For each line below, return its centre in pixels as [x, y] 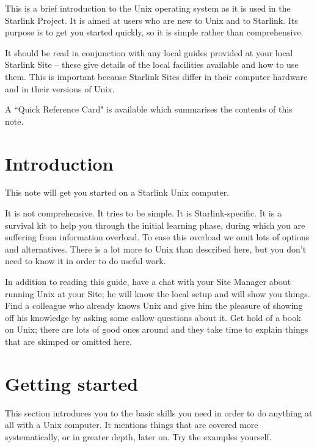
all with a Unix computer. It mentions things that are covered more [132, 425]
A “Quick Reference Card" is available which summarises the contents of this [149, 109]
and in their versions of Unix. [60, 88]
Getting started [72, 383]
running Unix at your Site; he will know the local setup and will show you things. [158, 293]
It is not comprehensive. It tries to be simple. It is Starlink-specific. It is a [143, 213]
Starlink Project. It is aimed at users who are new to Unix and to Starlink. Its [151, 20]
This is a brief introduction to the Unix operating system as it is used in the [148, 8]
